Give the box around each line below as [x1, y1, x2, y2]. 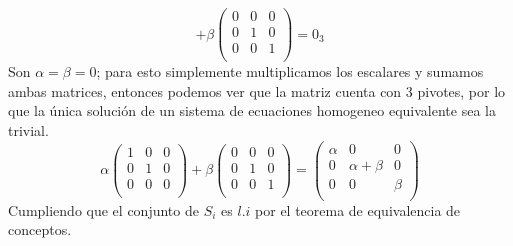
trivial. [8, 119, 49, 140]
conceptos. [8, 219, 72, 240]
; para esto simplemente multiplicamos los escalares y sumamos [96, 61, 484, 82]
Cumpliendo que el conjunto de [8, 199, 199, 220]
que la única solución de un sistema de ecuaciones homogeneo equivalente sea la [8, 100, 496, 121]
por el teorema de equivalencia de [255, 199, 461, 220]
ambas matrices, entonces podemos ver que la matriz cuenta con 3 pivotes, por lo [8, 80, 506, 101]
